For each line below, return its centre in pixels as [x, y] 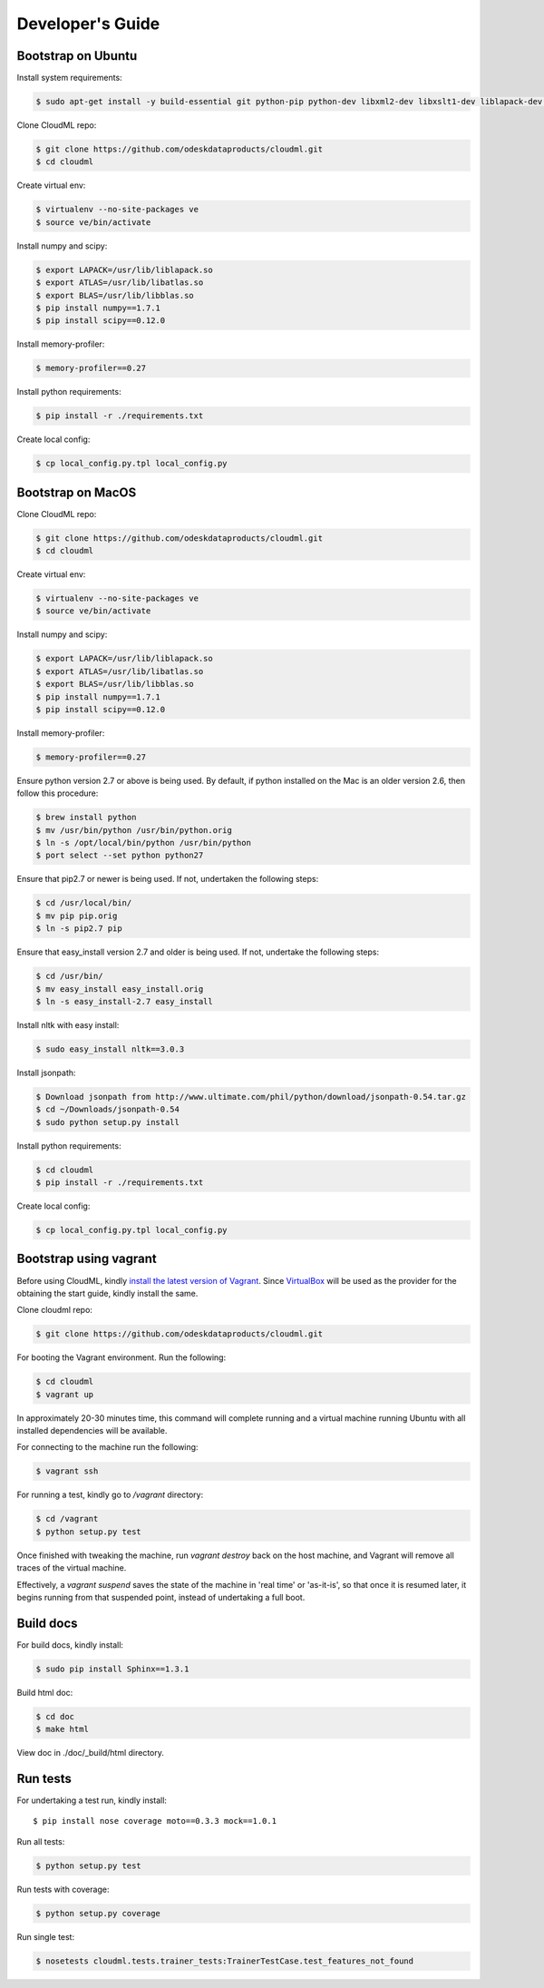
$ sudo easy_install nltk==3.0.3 [110, 1049]
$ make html [63, 1729]
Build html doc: [45, 1692]
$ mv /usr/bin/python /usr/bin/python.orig [134, 830]
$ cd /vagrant [67, 1519]
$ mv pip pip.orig [77, 916]
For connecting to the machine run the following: [107, 1447]
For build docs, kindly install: [70, 1645]
